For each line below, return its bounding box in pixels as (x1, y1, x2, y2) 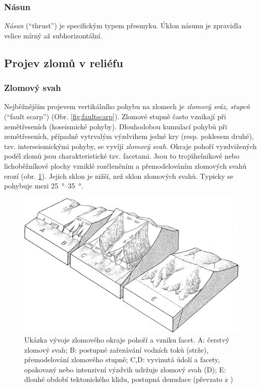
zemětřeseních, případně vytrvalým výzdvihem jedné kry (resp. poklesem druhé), (4, 131, 254, 141)
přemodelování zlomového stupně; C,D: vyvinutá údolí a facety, (24, 354, 220, 365)
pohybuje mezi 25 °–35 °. (4, 180, 83, 191)
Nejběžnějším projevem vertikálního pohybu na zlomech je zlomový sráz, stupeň (4, 101, 250, 112)
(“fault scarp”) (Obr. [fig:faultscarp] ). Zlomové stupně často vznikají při (4, 111, 226, 121)
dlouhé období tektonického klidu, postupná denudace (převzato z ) (24, 374, 233, 384)
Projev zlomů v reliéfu (4, 55, 123, 70)
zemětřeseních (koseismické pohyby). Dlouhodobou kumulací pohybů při (4, 121, 227, 131)
